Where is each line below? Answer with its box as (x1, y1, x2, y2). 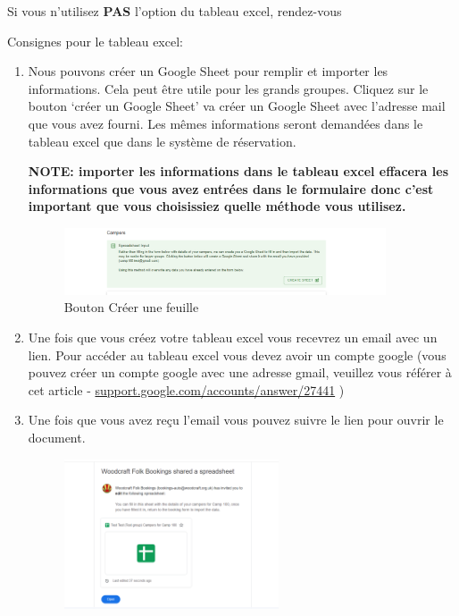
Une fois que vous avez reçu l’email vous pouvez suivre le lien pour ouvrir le (28, 410, 444, 429)
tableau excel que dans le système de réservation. (28, 131, 296, 150)
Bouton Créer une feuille (63, 298, 199, 316)
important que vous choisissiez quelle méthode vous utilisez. (28, 197, 406, 215)
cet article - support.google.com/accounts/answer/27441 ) (28, 380, 345, 399)
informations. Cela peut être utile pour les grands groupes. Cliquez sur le (28, 79, 429, 97)
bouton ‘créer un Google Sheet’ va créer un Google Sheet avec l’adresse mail (28, 97, 446, 115)
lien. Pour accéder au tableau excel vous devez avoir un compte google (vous (28, 345, 446, 364)
